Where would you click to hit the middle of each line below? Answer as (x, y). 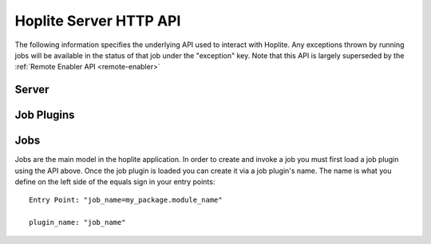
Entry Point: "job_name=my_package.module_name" (126, 200)
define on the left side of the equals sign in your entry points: (115, 182)
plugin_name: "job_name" (77, 222)
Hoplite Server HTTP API (98, 21)
